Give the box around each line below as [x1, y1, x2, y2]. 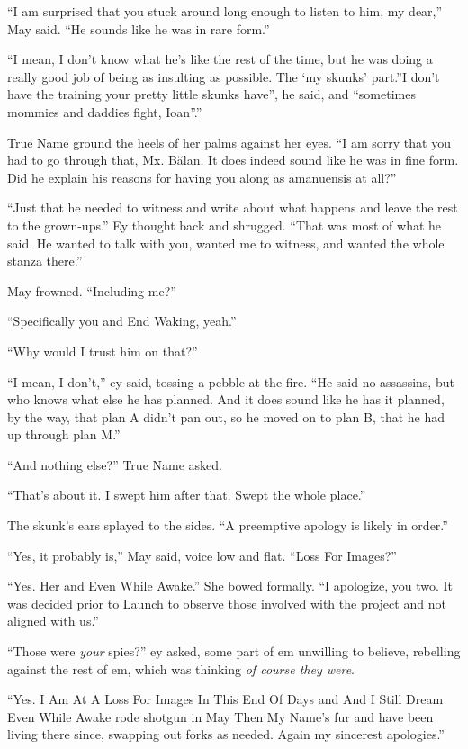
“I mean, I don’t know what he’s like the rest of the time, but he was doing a [7, 50, 433, 68]
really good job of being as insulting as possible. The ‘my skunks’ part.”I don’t [7, 67, 440, 86]
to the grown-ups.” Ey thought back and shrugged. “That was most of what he [7, 215, 442, 234]
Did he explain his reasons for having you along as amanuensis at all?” [7, 167, 397, 186]
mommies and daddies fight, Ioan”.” [7, 102, 202, 121]
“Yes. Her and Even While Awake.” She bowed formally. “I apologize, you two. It [7, 576, 453, 595]
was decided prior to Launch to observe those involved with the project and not [7, 593, 446, 612]
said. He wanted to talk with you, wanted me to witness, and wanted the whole [7, 233, 445, 252]
